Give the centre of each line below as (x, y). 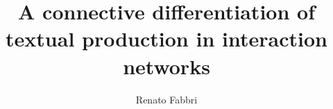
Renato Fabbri (166, 99)
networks (166, 66)
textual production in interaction (166, 39)
